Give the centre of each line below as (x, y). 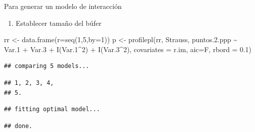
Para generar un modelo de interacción (63, 6)
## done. (18, 126)
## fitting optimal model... (52, 109)
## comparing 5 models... (47, 66)
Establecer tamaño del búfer (59, 23)
